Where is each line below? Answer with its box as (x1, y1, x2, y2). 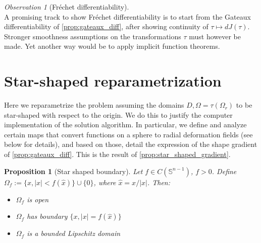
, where (93, 177, 116, 187)
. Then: (147, 177, 171, 187)
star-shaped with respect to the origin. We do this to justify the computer (4, 109, 233, 120)
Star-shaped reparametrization (4, 70, 222, 91)
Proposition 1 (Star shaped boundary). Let (4, 166, 143, 176)
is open (27, 194, 49, 204)
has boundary (27, 211, 68, 221)
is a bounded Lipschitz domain (27, 228, 121, 238)
